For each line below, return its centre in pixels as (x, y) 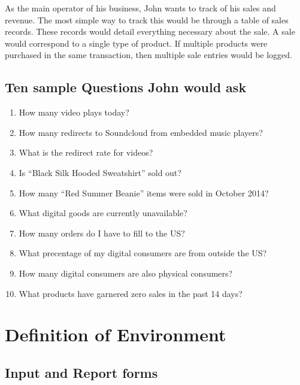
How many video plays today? (74, 112)
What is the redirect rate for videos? (86, 152)
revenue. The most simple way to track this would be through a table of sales (147, 19)
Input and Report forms (81, 372)
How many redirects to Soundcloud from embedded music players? (141, 132)
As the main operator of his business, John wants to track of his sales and (140, 8)
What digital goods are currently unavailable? (103, 213)
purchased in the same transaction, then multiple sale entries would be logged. (149, 55)
